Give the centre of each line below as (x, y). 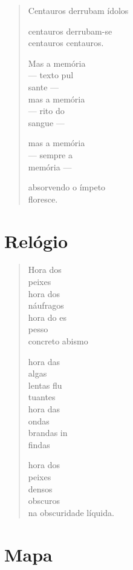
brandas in (48, 433)
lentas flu (45, 385)
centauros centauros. (66, 43)
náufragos (46, 305)
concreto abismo (58, 341)
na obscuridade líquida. (71, 512)
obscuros (44, 501)
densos (40, 488)
